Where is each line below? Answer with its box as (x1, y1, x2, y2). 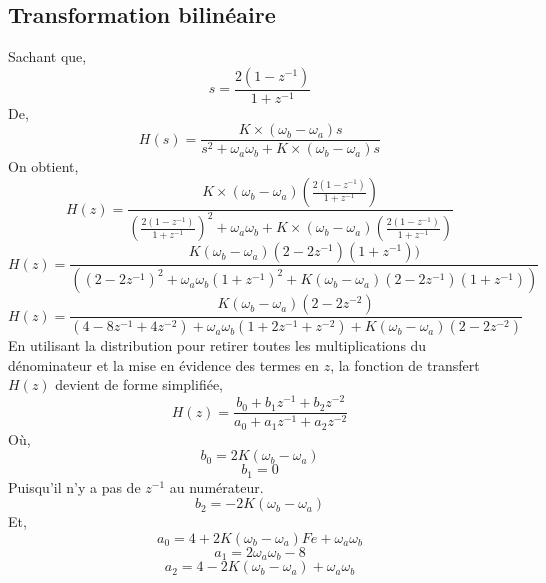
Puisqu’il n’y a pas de (8, 476, 141, 497)
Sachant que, (8, 46, 87, 67)
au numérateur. (169, 476, 264, 497)
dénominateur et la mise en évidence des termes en (8, 354, 319, 375)
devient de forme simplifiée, (55, 374, 224, 395)
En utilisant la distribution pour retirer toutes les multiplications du (8, 335, 427, 356)
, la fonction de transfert (330, 354, 480, 375)
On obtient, (8, 156, 79, 177)
